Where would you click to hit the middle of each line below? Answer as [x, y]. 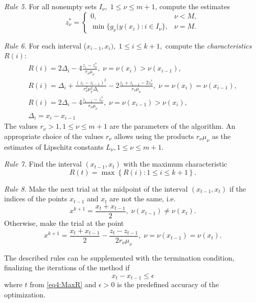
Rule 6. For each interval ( [45, 45]
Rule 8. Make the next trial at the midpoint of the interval [96, 188]
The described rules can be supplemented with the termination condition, [119, 257]
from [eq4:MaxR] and [63, 284]
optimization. [25, 294]
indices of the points [36, 199]
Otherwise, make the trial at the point [64, 223]
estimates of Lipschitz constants [54, 146]
